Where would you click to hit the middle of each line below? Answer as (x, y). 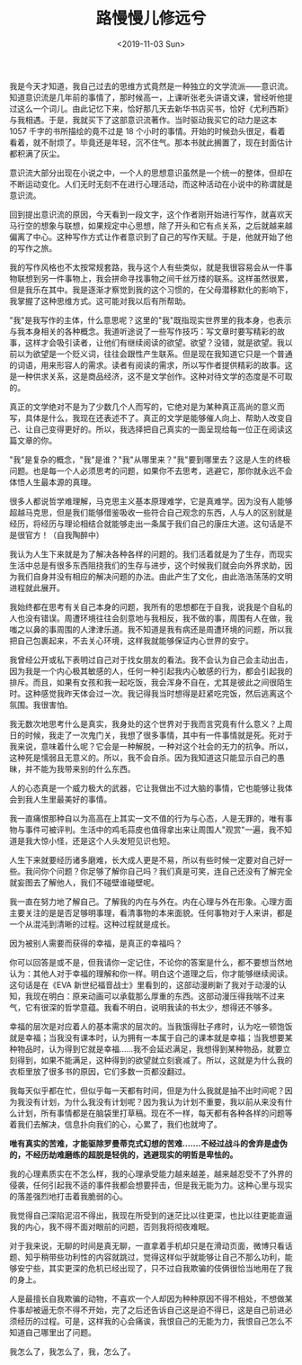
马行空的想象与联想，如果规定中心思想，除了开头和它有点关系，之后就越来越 (151, 225)
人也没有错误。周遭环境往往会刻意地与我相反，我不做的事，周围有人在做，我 (151, 618)
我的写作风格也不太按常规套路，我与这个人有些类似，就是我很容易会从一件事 (151, 267)
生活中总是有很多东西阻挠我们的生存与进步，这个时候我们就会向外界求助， (147, 565)
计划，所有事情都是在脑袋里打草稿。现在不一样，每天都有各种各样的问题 (151, 1113)
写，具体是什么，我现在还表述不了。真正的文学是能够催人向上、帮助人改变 (147, 418)
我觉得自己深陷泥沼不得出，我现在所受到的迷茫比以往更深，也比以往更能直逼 (151, 1215)
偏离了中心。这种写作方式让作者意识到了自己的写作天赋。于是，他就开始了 (147, 237)
